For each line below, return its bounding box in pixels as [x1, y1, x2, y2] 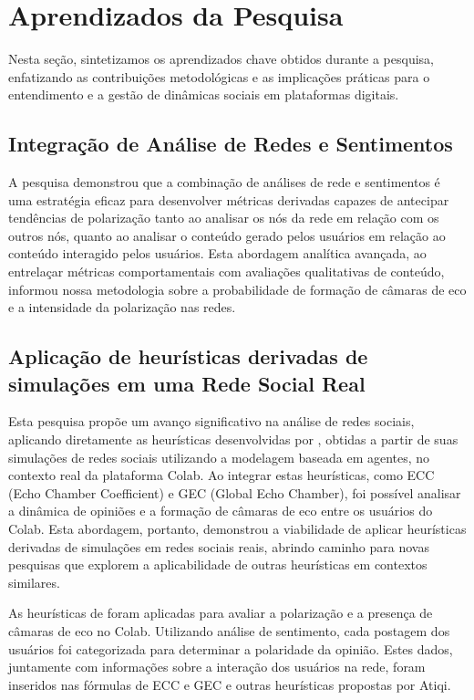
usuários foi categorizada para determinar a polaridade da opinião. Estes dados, [8, 639, 453, 658]
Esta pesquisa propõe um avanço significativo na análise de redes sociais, [8, 412, 415, 431]
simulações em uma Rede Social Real [8, 369, 366, 397]
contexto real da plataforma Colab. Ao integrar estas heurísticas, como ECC [8, 465, 435, 485]
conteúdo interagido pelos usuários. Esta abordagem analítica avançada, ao [8, 244, 427, 263]
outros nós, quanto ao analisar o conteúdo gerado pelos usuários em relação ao [8, 225, 446, 245]
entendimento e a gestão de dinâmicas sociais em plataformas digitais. [8, 85, 399, 104]
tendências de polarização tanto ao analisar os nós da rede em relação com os [8, 208, 439, 227]
